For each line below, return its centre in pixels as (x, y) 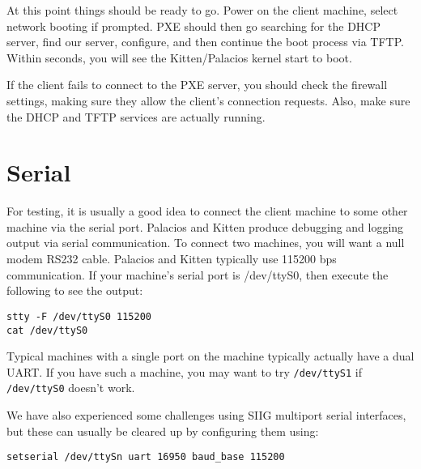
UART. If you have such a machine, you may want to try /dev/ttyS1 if (184, 371)
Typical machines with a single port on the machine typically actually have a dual (210, 356)
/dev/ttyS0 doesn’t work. (71, 388)
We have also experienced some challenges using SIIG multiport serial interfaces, (206, 415)
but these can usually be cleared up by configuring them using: (163, 431)
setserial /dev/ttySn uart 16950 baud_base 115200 (146, 457)
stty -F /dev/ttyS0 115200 (79, 316)
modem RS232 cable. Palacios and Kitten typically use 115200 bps (172, 259)
